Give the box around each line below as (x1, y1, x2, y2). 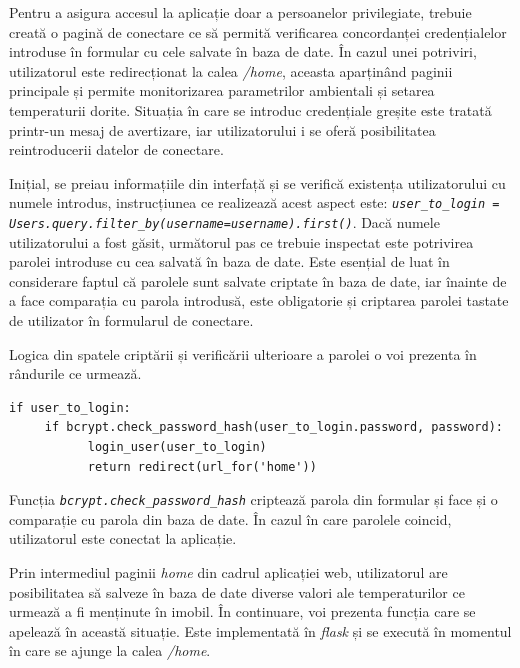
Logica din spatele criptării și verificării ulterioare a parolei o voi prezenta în (9, 343, 477, 364)
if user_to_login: (9, 400, 131, 415)
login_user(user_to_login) (87, 440, 267, 454)
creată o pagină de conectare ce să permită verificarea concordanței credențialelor (9, 21, 507, 42)
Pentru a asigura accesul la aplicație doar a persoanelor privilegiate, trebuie (9, 2, 472, 22)
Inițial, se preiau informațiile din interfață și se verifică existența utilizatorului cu (9, 172, 506, 193)
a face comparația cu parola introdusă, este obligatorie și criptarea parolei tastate (9, 290, 509, 311)
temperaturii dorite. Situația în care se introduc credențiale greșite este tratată (9, 99, 492, 120)
